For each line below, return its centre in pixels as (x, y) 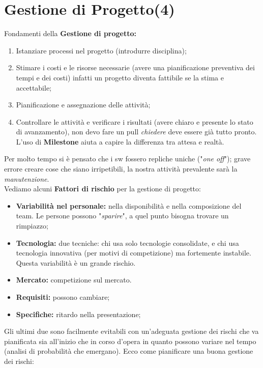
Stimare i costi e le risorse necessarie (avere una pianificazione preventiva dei (135, 67)
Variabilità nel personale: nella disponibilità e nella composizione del (129, 205)
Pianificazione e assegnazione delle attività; (83, 105)
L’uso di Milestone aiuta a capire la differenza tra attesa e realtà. (120, 141)
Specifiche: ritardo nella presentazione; (78, 314)
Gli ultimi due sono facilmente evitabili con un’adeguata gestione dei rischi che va (131, 331)
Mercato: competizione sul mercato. (74, 280)
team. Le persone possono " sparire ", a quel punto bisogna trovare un (122, 216)
